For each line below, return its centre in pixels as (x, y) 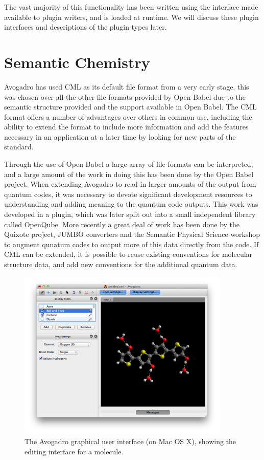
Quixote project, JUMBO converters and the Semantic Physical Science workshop (132, 234)
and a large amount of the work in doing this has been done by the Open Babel (129, 174)
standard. (19, 147)
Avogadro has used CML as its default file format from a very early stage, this (127, 86)
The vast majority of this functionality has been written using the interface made (131, 7)
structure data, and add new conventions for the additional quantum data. (121, 264)
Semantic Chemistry (77, 62)
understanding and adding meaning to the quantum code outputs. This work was (131, 204)
